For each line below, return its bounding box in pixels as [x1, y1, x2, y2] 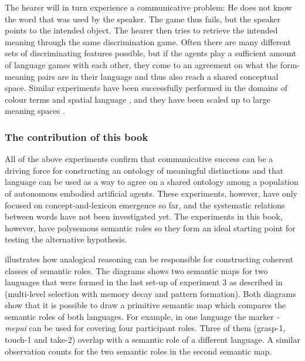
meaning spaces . [5, 104, 65, 117]
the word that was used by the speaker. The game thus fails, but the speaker [5, 12, 281, 25]
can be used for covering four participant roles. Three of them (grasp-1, [29, 322, 286, 334]
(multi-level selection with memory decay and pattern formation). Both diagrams [5, 287, 296, 299]
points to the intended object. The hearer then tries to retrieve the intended [5, 24, 278, 36]
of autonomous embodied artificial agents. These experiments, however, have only [5, 187, 297, 199]
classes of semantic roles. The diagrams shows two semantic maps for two [5, 264, 268, 276]
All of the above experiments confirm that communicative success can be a [5, 153, 273, 165]
